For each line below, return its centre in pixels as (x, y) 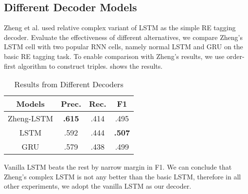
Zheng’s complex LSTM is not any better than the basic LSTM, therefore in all (123, 176)
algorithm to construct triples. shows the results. (90, 66)
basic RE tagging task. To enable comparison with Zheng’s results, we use (114, 56)
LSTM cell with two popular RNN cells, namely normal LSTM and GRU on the (124, 47)
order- (235, 56)
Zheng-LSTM (31, 118)
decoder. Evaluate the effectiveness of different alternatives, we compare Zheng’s (123, 37)
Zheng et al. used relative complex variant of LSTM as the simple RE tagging (120, 28)
